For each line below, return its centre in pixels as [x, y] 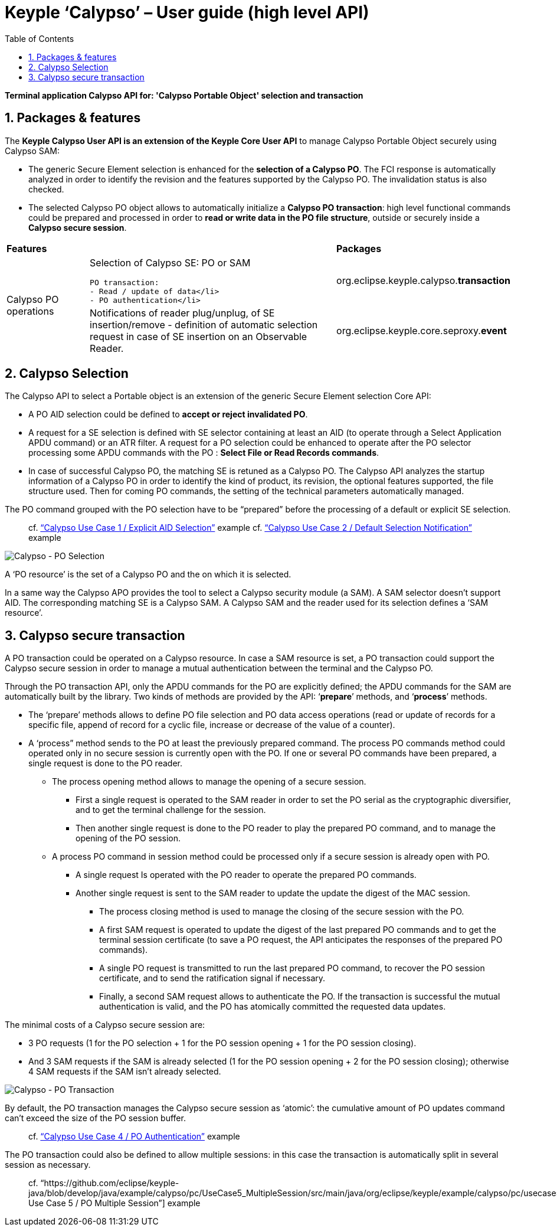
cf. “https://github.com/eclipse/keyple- [104, 1183]
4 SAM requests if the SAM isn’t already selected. [125, 1072]
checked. [46, 189]
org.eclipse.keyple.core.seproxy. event [422, 330]
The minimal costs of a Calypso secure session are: [105, 1025]
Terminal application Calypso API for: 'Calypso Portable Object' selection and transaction [184, 95]
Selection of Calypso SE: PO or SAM [170, 262]
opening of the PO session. [128, 838]
